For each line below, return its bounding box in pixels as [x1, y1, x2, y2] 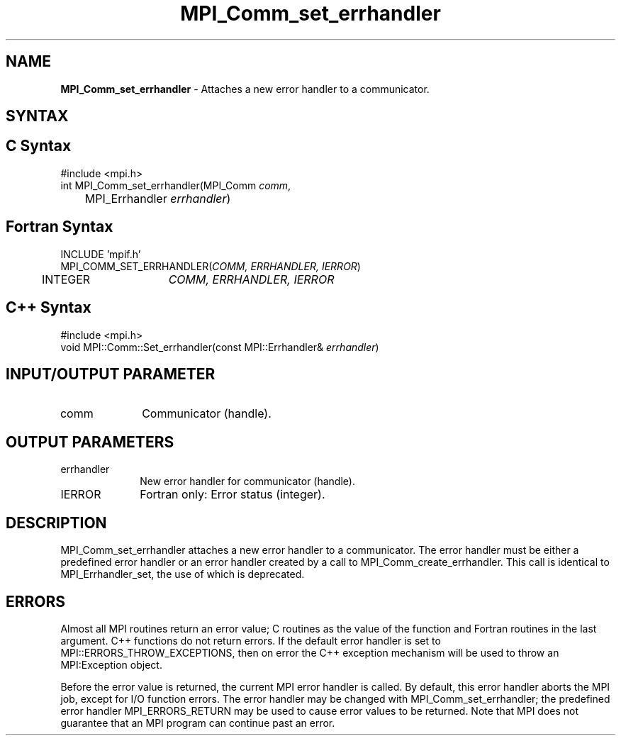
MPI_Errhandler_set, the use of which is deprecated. [60, 568, 305, 581]
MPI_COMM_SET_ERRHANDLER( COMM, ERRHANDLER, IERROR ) [60, 260, 361, 272]
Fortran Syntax [6, 218, 113, 236]
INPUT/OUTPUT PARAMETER [6, 364, 216, 383]
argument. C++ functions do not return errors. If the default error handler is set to [60, 634, 441, 647]
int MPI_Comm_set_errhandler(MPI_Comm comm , [60, 179, 291, 191]
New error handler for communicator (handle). [140, 475, 355, 488]
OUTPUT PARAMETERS [6, 433, 174, 451]
